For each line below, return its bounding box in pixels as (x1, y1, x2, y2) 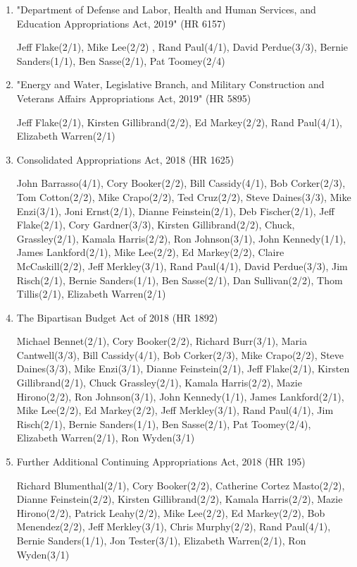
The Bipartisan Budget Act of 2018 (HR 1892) (16, 310, 218, 324)
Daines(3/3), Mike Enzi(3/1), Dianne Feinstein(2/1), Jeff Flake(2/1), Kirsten (16, 361, 350, 376)
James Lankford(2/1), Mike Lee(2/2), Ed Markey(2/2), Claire (16, 245, 284, 260)
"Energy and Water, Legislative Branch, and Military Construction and (16, 77, 325, 92)
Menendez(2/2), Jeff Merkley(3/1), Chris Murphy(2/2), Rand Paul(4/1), (16, 519, 331, 534)
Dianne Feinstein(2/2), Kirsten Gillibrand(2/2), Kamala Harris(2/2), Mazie (16, 492, 343, 506)
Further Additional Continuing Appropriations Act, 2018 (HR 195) (16, 454, 306, 469)
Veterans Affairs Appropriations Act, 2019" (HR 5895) (16, 90, 251, 105)
